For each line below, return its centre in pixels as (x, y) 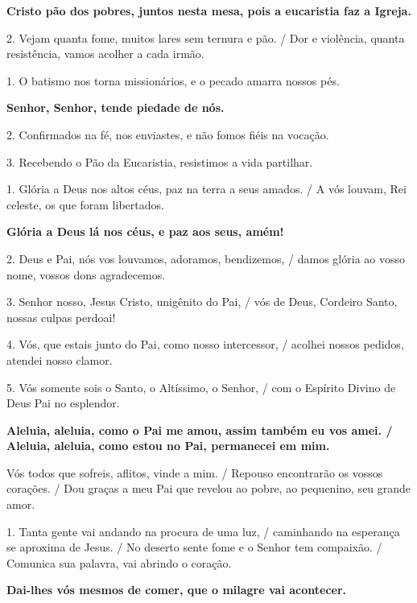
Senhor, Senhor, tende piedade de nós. (116, 107)
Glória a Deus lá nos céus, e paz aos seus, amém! (145, 231)
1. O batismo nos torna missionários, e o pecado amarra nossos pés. (173, 80)
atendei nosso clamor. (60, 359)
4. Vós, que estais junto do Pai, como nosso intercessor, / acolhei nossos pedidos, (205, 344)
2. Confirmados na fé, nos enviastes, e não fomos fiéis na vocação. (168, 134)
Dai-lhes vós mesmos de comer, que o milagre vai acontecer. (177, 590)
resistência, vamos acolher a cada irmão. (105, 54)
